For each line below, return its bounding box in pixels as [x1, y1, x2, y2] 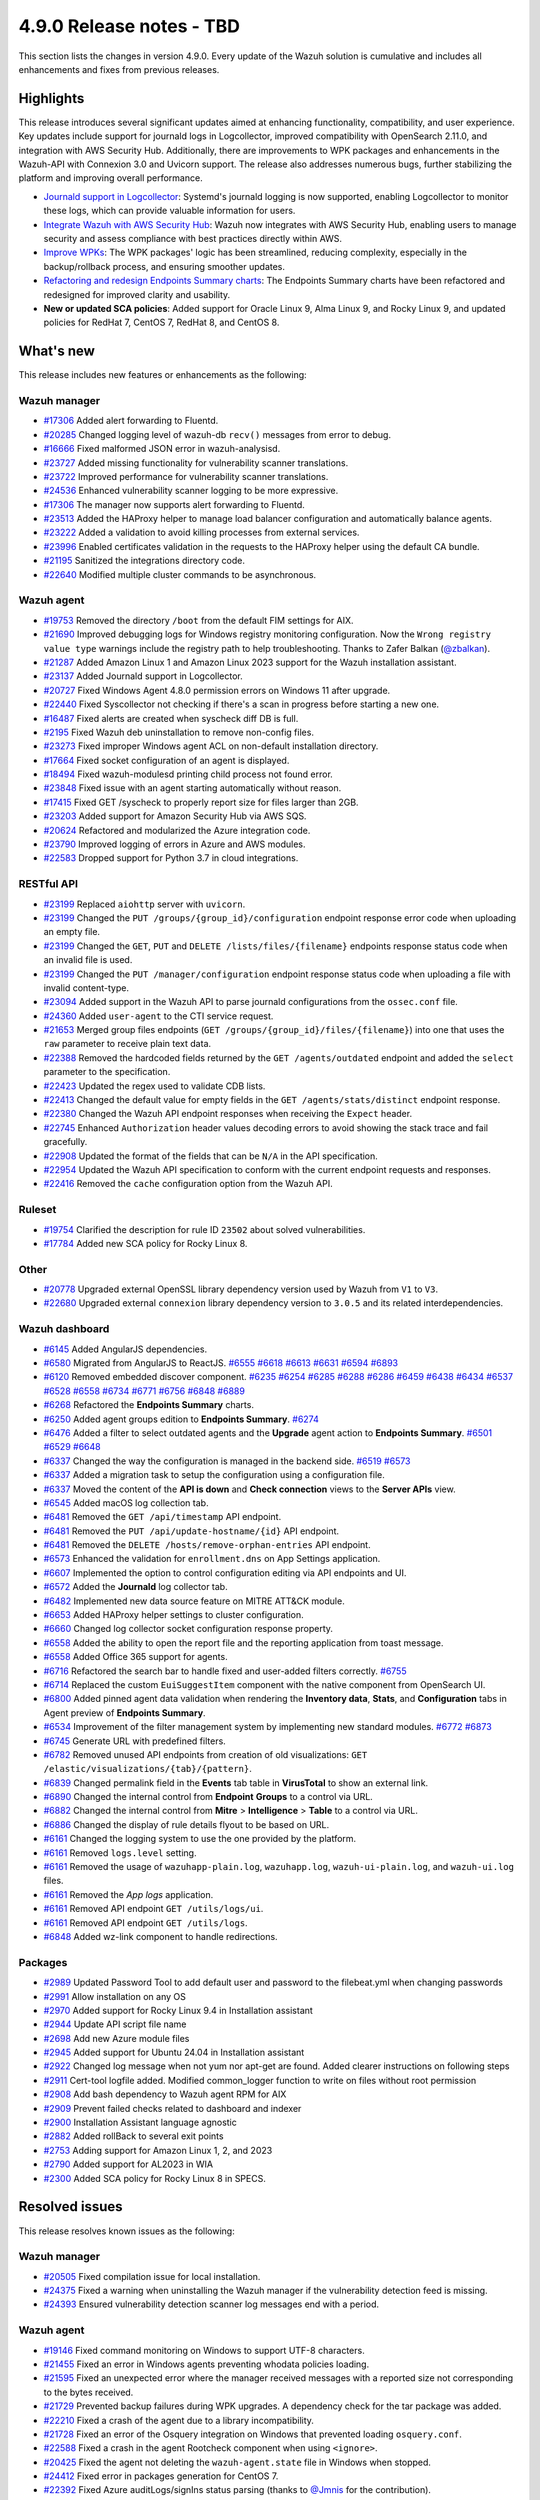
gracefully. [43, 1136, 88, 1148]
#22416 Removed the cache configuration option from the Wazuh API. [43, 1178, 334, 1190]
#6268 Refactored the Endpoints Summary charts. [43, 1399, 255, 1411]
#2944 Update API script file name [43, 2018, 187, 2030]
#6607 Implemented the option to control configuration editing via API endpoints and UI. [43, 1566, 407, 1579]
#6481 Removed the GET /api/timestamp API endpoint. [43, 1511, 282, 1523]
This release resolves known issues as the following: [18, 2225, 235, 2237]
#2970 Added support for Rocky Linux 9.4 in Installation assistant [43, 2004, 314, 2016]
